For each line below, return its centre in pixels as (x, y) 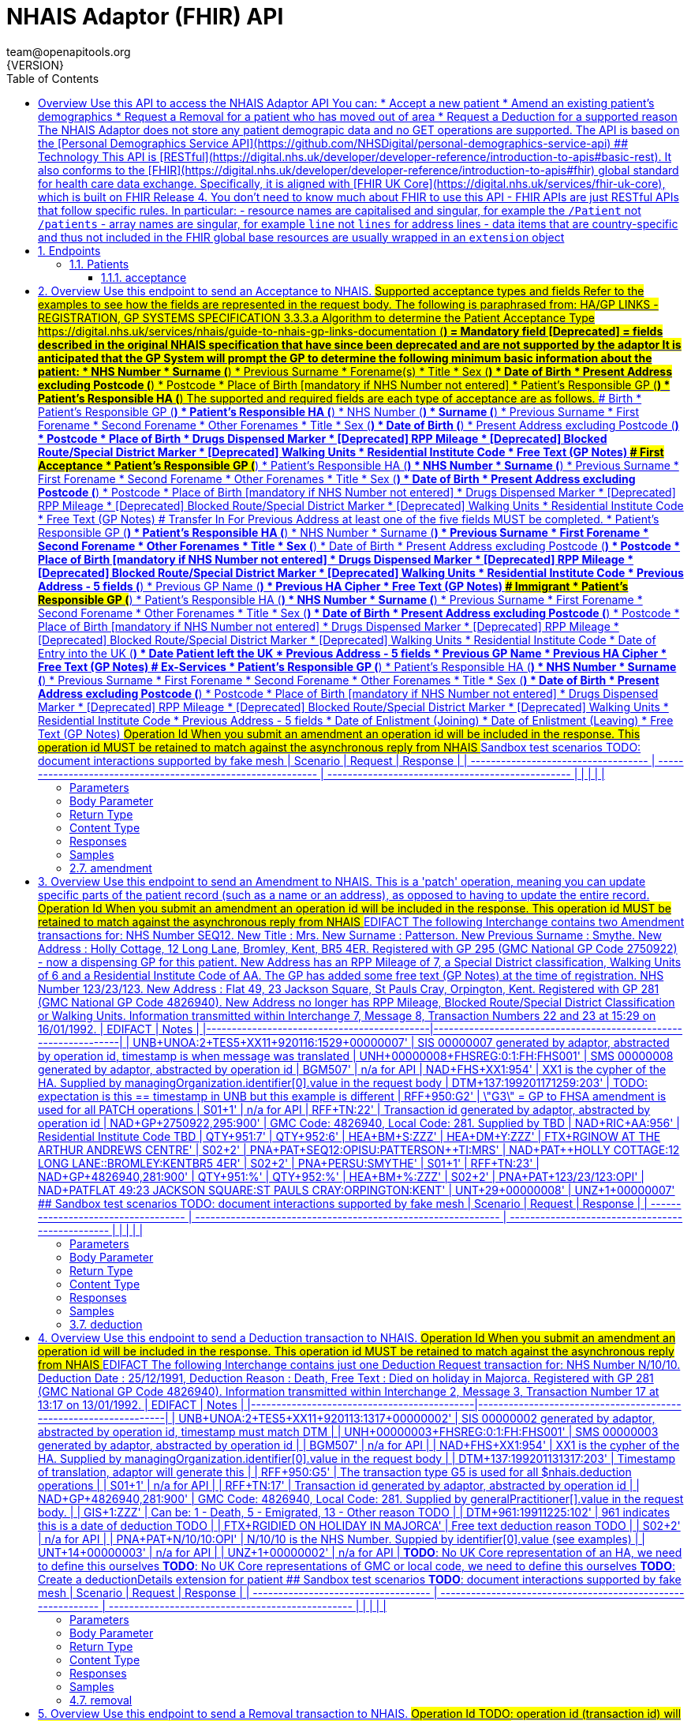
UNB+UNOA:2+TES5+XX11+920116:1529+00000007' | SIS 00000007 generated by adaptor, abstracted (401, 1042)
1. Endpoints (69, 250)
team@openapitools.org (69, 51)
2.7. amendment (111, 868)
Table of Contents (53, 78)
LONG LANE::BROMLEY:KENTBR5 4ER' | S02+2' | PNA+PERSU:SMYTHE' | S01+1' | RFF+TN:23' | (289, 1163)
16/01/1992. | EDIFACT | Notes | (119, 1029)
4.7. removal (101, 1700)
